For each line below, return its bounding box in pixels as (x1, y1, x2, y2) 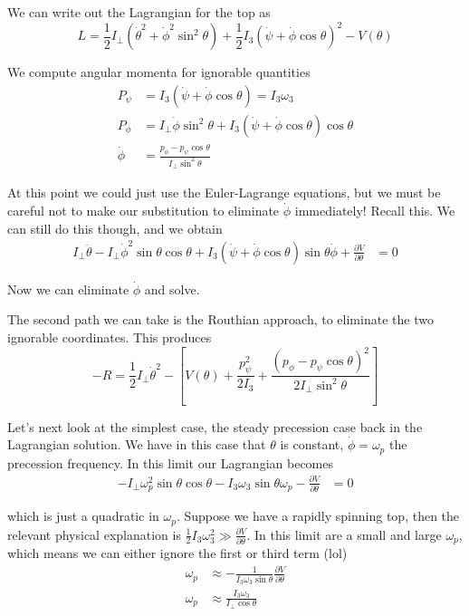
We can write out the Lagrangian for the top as (7, 3, 271, 21)
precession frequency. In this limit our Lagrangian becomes (7, 453, 333, 472)
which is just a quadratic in (7, 506, 159, 525)
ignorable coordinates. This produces (7, 328, 212, 347)
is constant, (280, 435, 344, 454)
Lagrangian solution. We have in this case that (7, 435, 266, 454)
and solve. (144, 279, 200, 298)
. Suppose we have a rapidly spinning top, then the (176, 506, 460, 525)
